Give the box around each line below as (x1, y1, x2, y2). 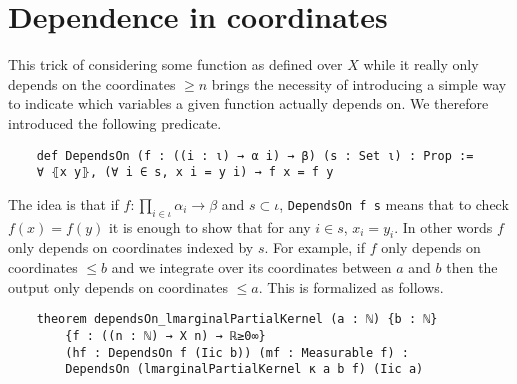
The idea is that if (8, 193, 119, 214)
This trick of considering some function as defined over (8, 54, 343, 75)
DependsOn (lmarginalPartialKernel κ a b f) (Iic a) (65, 362, 424, 377)
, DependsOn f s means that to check (279, 193, 509, 214)
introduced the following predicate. (8, 112, 222, 133)
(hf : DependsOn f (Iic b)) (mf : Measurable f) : (65, 345, 409, 360)
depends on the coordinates (8, 73, 176, 94)
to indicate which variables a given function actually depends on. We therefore (8, 93, 489, 114)
